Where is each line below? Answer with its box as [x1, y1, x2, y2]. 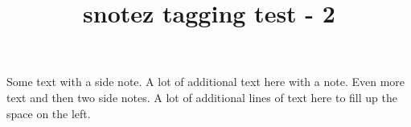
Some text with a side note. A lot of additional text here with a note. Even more [6, 73, 405, 90]
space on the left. [6, 104, 91, 121]
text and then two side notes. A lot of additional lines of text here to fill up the [6, 88, 397, 105]
